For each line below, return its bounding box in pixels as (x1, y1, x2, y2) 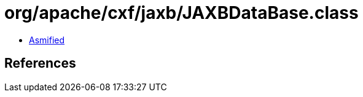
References (4, 56, 76, 71)
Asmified (29, 34, 65, 45)
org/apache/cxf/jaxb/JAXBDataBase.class (4, 2, 359, 23)
